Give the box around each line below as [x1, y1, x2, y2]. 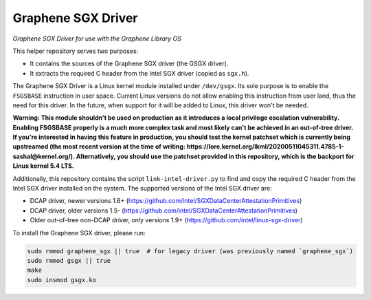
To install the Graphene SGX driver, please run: [12, 228, 146, 237]
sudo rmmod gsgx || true [27, 257, 111, 264]
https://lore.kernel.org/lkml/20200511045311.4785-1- [186, 142, 344, 151]
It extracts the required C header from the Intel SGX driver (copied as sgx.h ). [30, 69, 249, 77]
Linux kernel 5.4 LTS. [12, 162, 75, 170]
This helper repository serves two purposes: [12, 47, 139, 55]
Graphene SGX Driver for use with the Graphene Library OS [12, 34, 182, 43]
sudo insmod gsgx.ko [27, 276, 96, 283]
